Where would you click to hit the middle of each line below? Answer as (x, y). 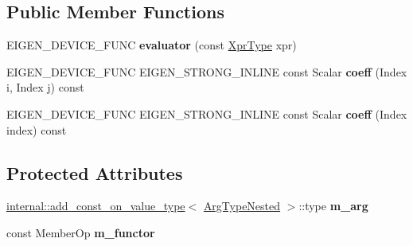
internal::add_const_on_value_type (96, 206)
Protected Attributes (95, 172)
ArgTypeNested (242, 206)
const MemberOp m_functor (81, 232)
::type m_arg (333, 206)
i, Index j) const (45, 87)
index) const (37, 129)
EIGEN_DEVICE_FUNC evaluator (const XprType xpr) (152, 45)
